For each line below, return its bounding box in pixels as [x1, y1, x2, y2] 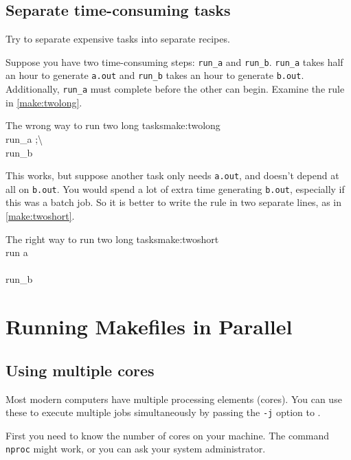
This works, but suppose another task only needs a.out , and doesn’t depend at [5, 168, 339, 183]
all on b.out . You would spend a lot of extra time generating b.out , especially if [5, 181, 345, 196]
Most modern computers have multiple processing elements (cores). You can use [5, 391, 342, 406]
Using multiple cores [5, 359, 155, 380]
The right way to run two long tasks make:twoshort [5, 231, 219, 246]
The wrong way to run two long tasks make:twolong [5, 118, 220, 133]
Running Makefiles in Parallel [5, 312, 293, 341]
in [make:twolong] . [5, 95, 82, 109]
